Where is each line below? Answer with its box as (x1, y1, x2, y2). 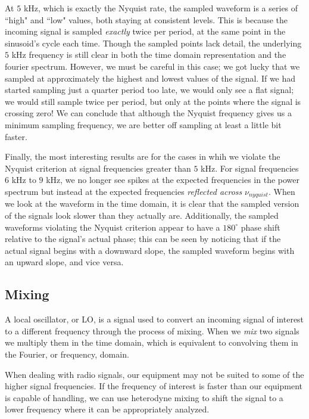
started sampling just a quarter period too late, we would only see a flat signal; (5, 83, 294, 96)
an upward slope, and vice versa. (5, 256, 124, 268)
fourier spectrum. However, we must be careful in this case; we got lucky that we (5, 60, 300, 72)
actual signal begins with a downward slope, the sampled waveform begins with (5, 244, 295, 256)
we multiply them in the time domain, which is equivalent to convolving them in (5, 336, 298, 349)
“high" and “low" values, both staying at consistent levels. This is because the (5, 13, 288, 26)
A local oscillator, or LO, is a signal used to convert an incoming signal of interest (5, 313, 304, 325)
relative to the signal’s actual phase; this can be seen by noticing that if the (5, 232, 281, 245)
